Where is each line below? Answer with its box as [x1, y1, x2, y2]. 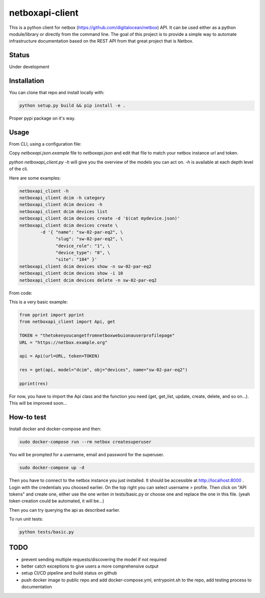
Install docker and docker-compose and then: [9, 426, 102, 432]
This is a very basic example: [9, 299, 68, 305]
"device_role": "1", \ [55, 243, 110, 249]
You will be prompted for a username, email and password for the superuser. [9, 452, 164, 458]
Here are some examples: [9, 175, 61, 181]
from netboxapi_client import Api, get [19, 319, 115, 325]
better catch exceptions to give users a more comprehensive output [21, 563, 159, 569]
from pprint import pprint [19, 312, 84, 317]
